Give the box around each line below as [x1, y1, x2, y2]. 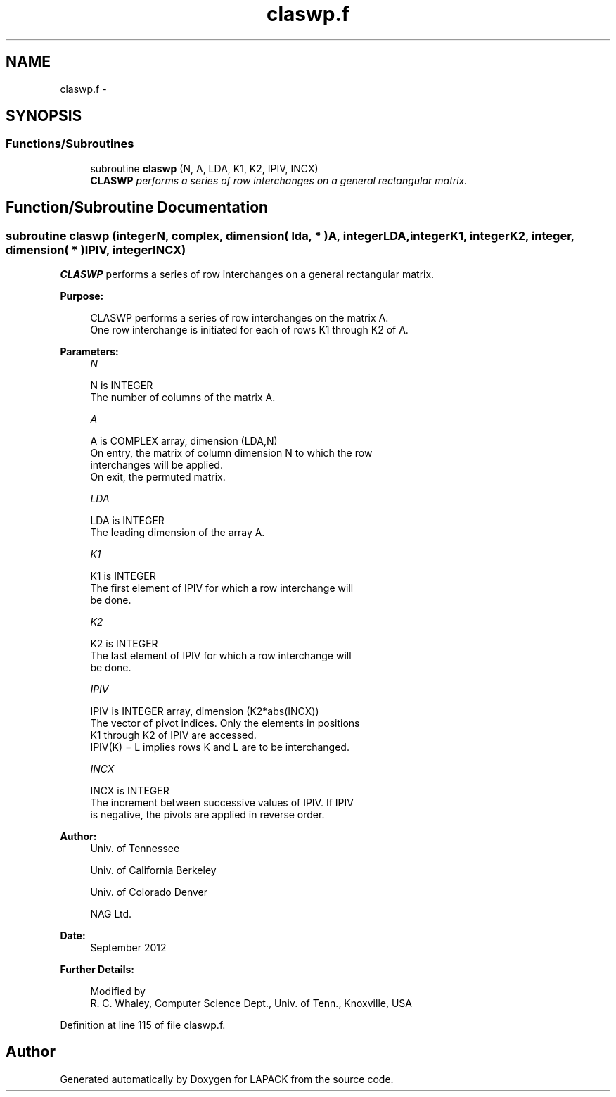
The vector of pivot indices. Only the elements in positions [90, 717, 360, 730]
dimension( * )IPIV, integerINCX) [6, 242, 186, 257]
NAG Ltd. [90, 908, 132, 920]
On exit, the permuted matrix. [90, 471, 226, 483]
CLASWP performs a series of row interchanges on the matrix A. [90, 312, 389, 324]
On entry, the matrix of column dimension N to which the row [90, 447, 373, 459]
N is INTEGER [90, 379, 153, 392]
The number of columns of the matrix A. [90, 391, 276, 404]
